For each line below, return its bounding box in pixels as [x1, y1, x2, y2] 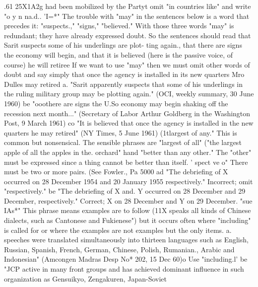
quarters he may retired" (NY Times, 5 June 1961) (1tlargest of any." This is [4, 127, 237, 138]
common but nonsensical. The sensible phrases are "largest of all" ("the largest [4, 137, 242, 147]
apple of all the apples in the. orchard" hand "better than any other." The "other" [4, 146, 252, 157]
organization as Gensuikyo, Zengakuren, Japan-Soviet [4, 273, 167, 284]
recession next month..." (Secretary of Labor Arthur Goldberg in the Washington [4, 108, 251, 118]
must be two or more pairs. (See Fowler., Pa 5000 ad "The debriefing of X [4, 166, 228, 177]
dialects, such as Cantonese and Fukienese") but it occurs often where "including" [4, 215, 251, 225]
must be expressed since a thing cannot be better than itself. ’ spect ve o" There [4, 156, 248, 167]
